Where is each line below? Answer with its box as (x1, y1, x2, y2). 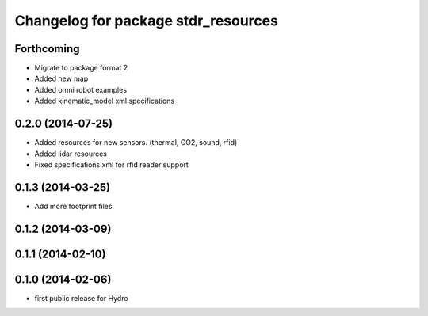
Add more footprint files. (34, 201, 115, 211)
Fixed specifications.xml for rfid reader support (34, 159, 189, 169)
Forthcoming (14, 42, 80, 55)
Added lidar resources (34, 149, 107, 158)
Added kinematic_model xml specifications (34, 96, 174, 106)
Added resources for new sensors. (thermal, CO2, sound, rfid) (34, 138, 238, 147)
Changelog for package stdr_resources (14, 12, 279, 29)
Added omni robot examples (34, 85, 127, 94)
